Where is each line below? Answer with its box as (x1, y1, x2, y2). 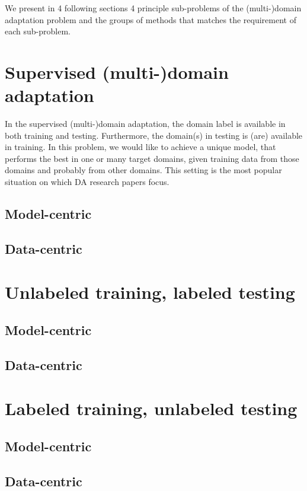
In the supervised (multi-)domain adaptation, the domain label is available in (5, 117, 286, 130)
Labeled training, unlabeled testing (5, 396, 298, 420)
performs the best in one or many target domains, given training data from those (5, 152, 299, 164)
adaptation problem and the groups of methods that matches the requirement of (5, 13, 296, 25)
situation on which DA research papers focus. (5, 176, 170, 188)
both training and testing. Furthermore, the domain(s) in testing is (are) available (5, 129, 303, 141)
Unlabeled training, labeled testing (5, 280, 295, 304)
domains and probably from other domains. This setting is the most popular (5, 164, 282, 176)
